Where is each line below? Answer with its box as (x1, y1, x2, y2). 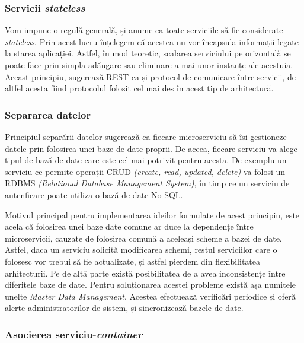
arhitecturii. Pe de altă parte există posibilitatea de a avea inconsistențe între (5, 266, 286, 279)
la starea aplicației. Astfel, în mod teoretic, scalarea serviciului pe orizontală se (5, 47, 291, 59)
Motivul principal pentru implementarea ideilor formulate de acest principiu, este (5, 208, 300, 221)
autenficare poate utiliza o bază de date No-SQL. (5, 188, 183, 201)
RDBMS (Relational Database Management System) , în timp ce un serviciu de (5, 177, 290, 189)
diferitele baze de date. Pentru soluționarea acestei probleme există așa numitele (5, 278, 296, 291)
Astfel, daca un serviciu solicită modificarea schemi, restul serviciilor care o (5, 243, 277, 256)
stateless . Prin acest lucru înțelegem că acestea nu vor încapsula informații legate (5, 35, 299, 47)
